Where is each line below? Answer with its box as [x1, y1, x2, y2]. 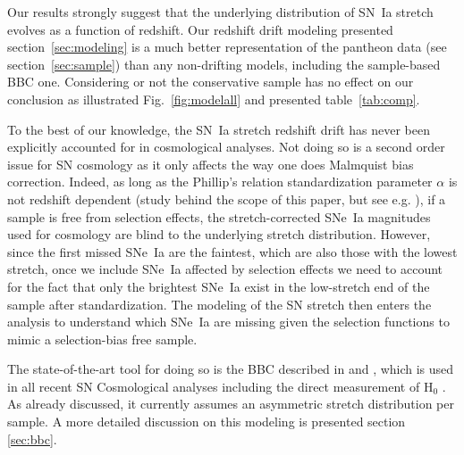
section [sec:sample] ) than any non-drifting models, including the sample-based [7, 54, 441, 73]
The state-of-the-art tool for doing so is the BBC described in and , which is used [7, 360, 454, 378]
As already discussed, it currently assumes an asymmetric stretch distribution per [7, 394, 454, 413]
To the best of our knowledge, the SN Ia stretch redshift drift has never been [7, 120, 431, 138]
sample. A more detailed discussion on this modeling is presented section [7, 412, 406, 431]
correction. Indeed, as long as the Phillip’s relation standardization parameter [7, 172, 433, 191]
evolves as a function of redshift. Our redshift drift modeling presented [7, 20, 393, 38]
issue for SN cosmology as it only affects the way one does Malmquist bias [7, 154, 414, 173]
